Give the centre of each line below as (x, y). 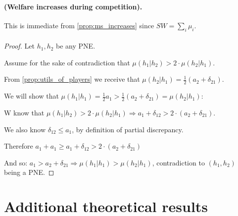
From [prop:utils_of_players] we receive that (72, 79)
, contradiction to (178, 162)
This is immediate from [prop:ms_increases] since (79, 25)
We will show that (31, 96)
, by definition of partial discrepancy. (128, 129)
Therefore (19, 146)
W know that (24, 113)
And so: (16, 162)
